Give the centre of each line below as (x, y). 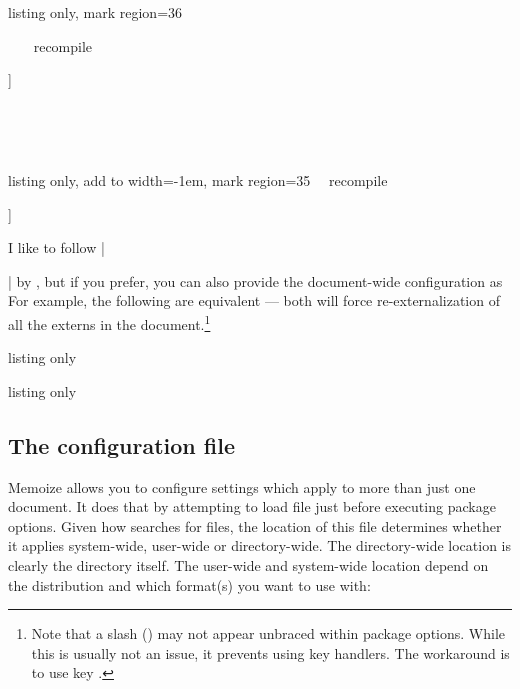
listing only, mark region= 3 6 (95, 12)
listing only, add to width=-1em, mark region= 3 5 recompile (198, 179)
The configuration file (121, 444)
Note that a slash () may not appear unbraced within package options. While (268, 633)
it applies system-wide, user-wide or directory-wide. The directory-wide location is (260, 545)
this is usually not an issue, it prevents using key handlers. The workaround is (270, 652)
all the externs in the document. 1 (109, 322)
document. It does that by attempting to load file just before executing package (252, 506)
